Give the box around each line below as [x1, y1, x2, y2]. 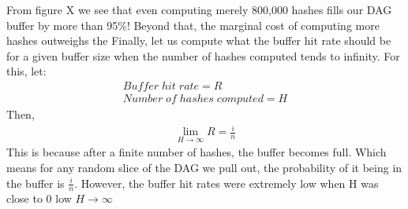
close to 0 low [6, 190, 72, 207]
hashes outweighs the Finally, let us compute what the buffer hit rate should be [6, 32, 391, 49]
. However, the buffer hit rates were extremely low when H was [74, 174, 379, 191]
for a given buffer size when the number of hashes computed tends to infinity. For [6, 47, 400, 64]
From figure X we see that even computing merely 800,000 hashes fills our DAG [6, 2, 392, 17]
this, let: [6, 63, 47, 79]
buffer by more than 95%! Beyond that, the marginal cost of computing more [6, 16, 380, 33]
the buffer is [6, 174, 65, 191]
